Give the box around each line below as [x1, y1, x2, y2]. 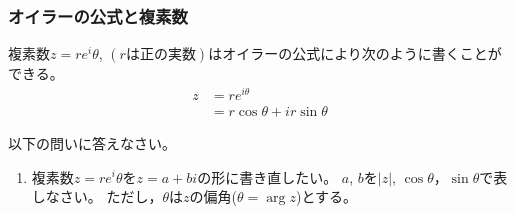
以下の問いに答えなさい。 [8, 132, 176, 153]
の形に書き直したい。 [197, 166, 338, 187]
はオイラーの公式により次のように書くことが [208, 43, 502, 64]
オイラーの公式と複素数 [8, 3, 188, 28]
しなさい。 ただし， [31, 186, 163, 207]
